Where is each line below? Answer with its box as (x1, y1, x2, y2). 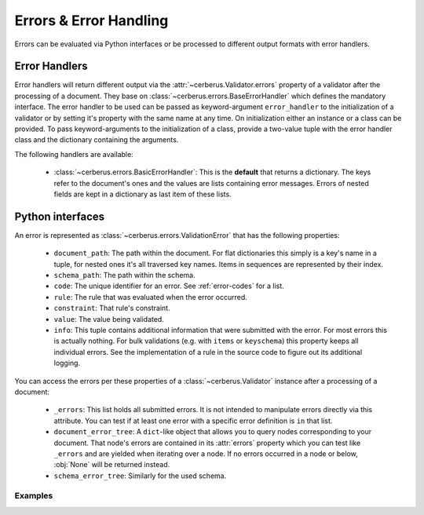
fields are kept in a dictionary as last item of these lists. (53, 189, 232, 199)
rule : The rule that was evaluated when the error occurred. (53, 292, 247, 301)
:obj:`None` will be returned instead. (53, 460, 170, 469)
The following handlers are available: (14, 149, 133, 159)
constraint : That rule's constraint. (53, 303, 170, 313)
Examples (14, 491, 53, 502)
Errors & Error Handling (14, 12, 169, 29)
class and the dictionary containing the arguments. (14, 135, 179, 144)
